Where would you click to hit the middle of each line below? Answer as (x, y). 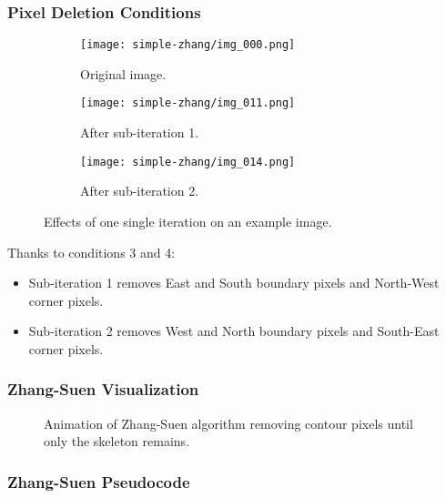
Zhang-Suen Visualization (103, 389)
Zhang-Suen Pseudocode (99, 481)
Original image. (123, 73)
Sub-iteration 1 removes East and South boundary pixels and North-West (234, 283)
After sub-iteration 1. (140, 132)
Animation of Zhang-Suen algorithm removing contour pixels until (228, 423)
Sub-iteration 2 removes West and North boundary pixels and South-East (234, 331)
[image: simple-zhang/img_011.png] (188, 103)
